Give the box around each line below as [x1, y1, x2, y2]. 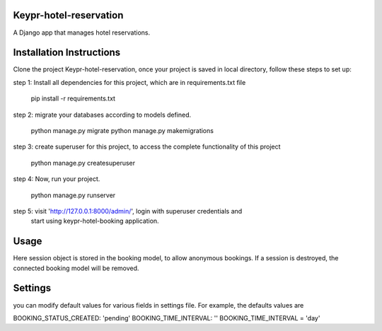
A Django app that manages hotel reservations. [13, 28, 151, 37]
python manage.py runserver [30, 191, 116, 199]
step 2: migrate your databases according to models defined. [13, 110, 192, 119]
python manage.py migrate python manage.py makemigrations [30, 126, 214, 134]
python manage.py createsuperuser [30, 158, 136, 167]
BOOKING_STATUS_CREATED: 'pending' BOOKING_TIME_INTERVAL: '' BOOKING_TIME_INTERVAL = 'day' [13, 313, 320, 322]
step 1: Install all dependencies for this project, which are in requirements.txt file [13, 78, 246, 86]
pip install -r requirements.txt [30, 94, 116, 103]
